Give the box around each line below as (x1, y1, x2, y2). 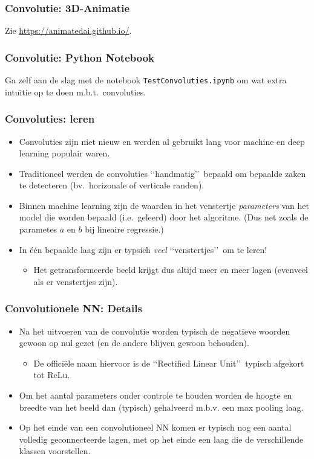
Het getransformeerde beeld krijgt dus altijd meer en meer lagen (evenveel (33, 263, 308, 276)
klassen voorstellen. (19, 445, 91, 457)
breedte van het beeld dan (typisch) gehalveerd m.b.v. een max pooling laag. (19, 400, 304, 413)
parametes (19, 223, 57, 236)
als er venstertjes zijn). (33, 275, 118, 287)
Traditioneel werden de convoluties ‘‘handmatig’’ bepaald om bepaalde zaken (19, 167, 306, 179)
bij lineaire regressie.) (85, 223, 164, 236)
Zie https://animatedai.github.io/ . (5, 24, 132, 37)
